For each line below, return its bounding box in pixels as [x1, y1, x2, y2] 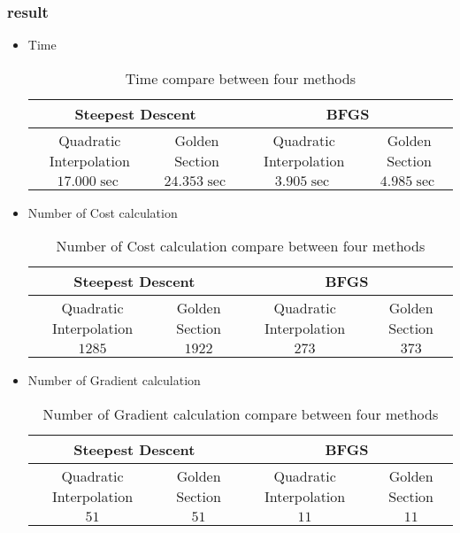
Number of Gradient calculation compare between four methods [42, 404, 439, 424]
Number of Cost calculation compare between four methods [56, 236, 425, 257]
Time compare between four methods [125, 67, 356, 89]
